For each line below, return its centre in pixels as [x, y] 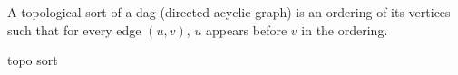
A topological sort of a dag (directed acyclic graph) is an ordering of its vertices [229, 12]
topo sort [33, 60]
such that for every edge [74, 29]
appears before [246, 29]
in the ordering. [345, 29]
